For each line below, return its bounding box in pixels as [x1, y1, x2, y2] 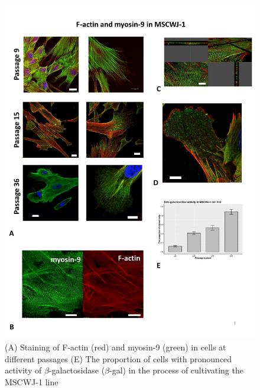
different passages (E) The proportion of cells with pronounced [5, 352, 232, 365]
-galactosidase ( [48, 364, 105, 376]
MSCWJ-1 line [5, 375, 58, 388]
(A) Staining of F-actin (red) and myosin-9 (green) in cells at [5, 340, 226, 353]
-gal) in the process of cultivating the [109, 364, 243, 376]
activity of [5, 364, 42, 376]
